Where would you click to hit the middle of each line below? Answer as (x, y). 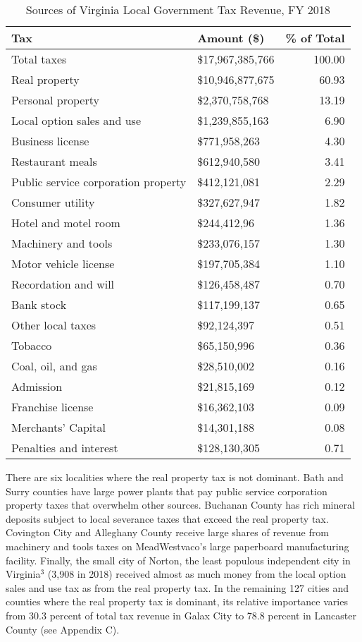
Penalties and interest (65, 448)
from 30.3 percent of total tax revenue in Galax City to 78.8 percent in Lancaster (181, 615)
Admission (37, 386)
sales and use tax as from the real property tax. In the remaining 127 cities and (177, 587)
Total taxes (39, 59)
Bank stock (39, 304)
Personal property (55, 100)
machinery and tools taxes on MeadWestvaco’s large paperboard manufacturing (177, 546)
